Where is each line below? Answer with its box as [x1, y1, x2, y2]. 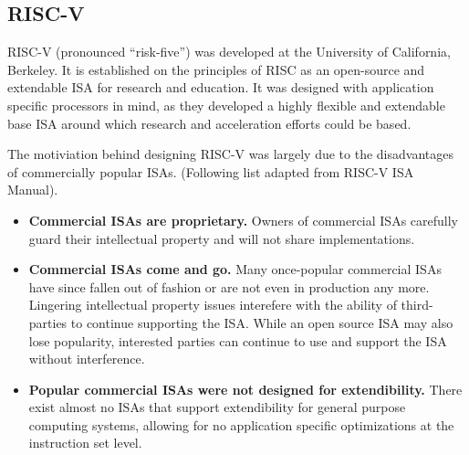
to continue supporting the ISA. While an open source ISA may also [70, 312, 453, 332]
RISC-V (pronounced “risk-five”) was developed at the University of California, [7, 42, 451, 61]
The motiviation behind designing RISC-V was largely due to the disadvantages [7, 144, 453, 164]
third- [401, 295, 433, 314]
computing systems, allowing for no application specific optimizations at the [28, 415, 454, 434]
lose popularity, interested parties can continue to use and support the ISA [28, 331, 447, 350]
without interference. [28, 349, 145, 368]
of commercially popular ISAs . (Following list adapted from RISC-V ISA [7, 162, 414, 181]
